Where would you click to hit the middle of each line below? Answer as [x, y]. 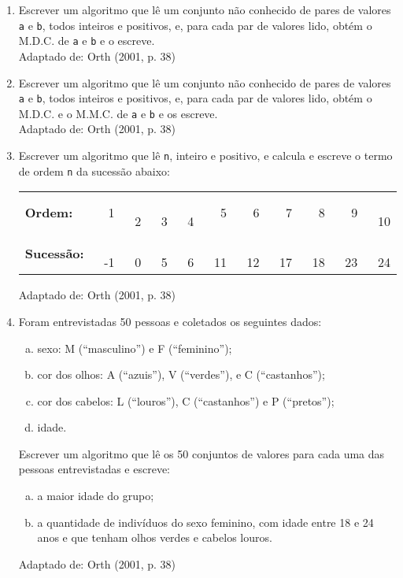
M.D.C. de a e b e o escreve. [87, 41]
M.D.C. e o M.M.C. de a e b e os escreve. [118, 113]
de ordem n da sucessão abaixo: [94, 170]
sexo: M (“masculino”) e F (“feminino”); [135, 348]
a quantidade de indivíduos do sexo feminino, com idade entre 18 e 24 [205, 522]
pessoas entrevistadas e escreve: [94, 469]
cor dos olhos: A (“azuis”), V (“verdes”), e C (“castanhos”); [181, 374]
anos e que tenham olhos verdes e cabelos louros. [155, 537]
